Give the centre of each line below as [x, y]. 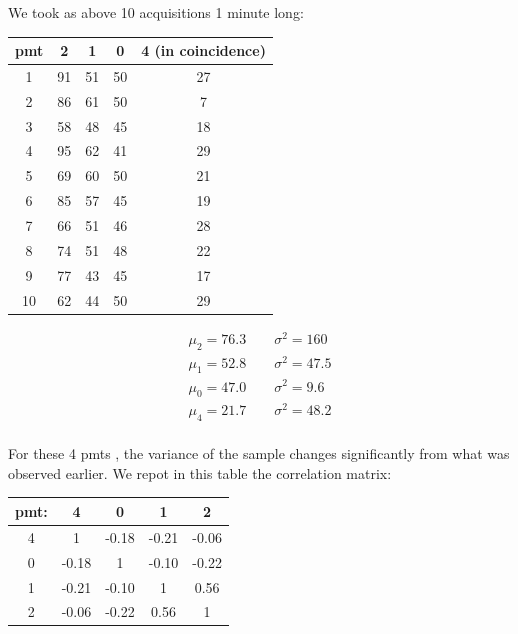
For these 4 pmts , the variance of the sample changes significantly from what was [259, 453]
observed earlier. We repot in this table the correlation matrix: [200, 472]
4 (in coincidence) [203, 50]
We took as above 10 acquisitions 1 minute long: [156, 12]
